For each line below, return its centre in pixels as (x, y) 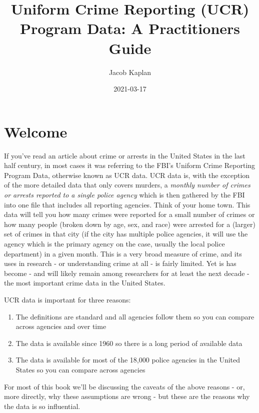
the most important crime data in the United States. (85, 283)
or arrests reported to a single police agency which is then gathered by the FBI (124, 194)
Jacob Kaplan (130, 72)
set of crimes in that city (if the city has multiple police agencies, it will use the (126, 234)
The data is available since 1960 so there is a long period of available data (129, 343)
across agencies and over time (61, 326)
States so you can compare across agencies (80, 369)
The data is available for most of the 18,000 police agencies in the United (128, 360)
